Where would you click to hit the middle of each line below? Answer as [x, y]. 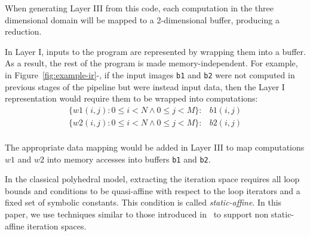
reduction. [23, 31]
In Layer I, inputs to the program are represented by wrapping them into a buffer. [155, 51]
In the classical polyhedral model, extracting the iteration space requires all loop [152, 179]
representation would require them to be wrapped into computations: [131, 98]
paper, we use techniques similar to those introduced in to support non [137, 214]
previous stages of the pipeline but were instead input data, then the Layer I [145, 86]
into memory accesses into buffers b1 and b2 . [129, 159]
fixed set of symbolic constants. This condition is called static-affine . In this [143, 202]
